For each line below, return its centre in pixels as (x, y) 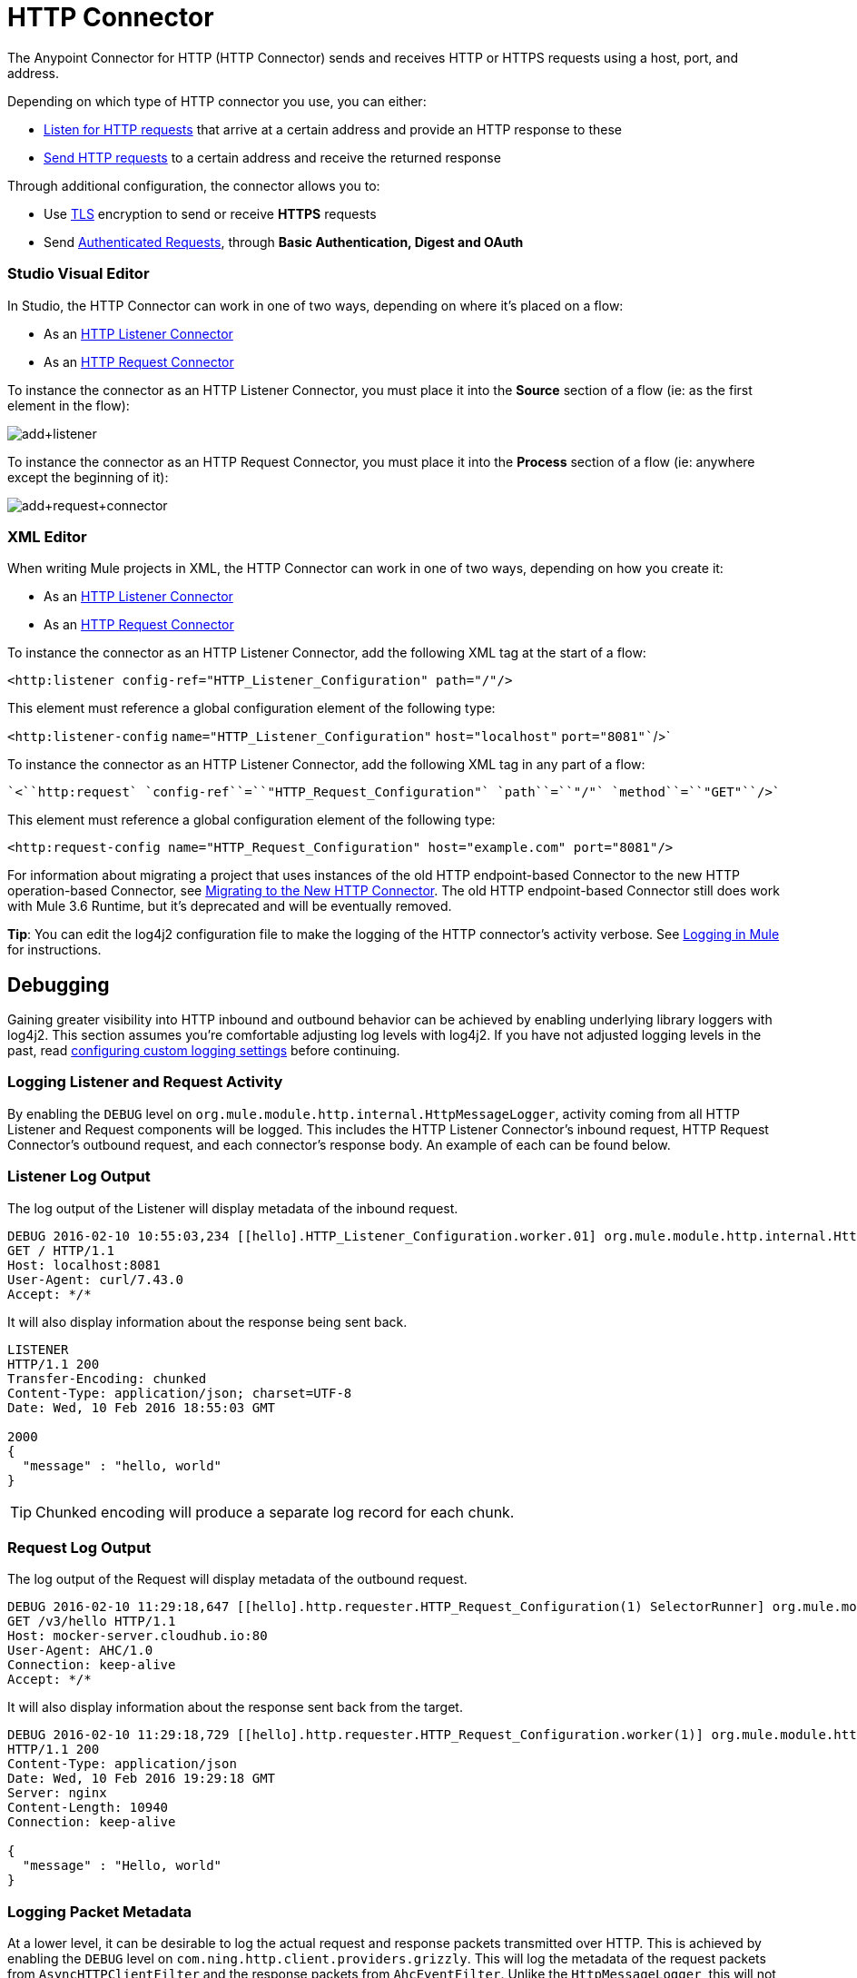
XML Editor (47, 536)
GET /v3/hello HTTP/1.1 (92, 1622)
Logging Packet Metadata (99, 1911)
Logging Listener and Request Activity (145, 1082)
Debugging (59, 984)
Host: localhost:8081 (84, 1265)
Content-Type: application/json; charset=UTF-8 (180, 1393)
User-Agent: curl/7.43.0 (95, 1279)
